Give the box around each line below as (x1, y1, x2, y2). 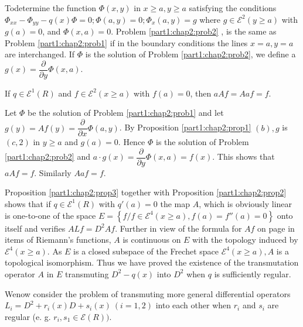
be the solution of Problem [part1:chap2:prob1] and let (28, 106, 224, 119)
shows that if (5, 197, 51, 209)
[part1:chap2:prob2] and (5, 150, 90, 163)
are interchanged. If (5, 48, 75, 60)
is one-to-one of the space (5, 209, 96, 221)
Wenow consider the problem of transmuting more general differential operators (5, 287, 291, 300)
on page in (257, 222, 295, 234)
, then (190, 87, 212, 99)
